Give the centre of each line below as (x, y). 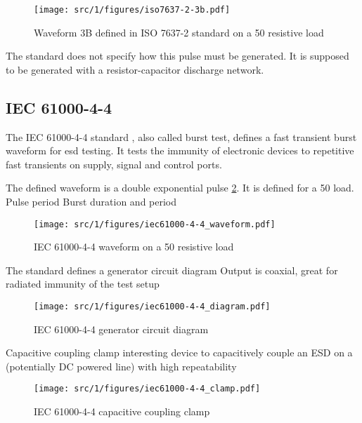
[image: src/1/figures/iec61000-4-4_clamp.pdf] (147, 389)
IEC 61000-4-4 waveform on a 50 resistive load (134, 247)
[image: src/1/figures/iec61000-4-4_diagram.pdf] (152, 307)
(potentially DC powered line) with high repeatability (121, 366)
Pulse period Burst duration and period (91, 202)
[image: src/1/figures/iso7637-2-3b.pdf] (132, 10)
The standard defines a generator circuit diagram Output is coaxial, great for (172, 270)
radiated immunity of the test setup (83, 284)
